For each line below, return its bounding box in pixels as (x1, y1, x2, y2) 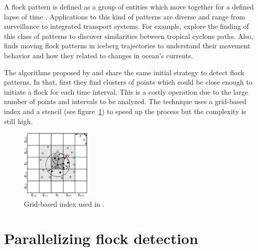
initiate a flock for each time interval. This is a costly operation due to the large (4, 86, 248, 97)
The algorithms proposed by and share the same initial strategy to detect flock (4, 67, 245, 77)
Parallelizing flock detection (4, 228, 198, 248)
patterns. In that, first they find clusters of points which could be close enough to (4, 77, 253, 87)
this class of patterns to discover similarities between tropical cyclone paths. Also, (4, 30, 254, 41)
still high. (4, 116, 33, 126)
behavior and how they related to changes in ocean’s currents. (4, 50, 193, 60)
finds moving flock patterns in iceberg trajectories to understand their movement (4, 40, 251, 51)
